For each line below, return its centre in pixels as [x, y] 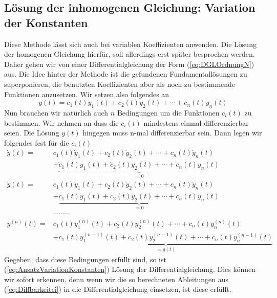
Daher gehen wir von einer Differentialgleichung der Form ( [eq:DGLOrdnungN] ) [129, 64]
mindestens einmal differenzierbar [196, 122]
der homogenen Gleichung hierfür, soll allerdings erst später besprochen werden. [130, 54]
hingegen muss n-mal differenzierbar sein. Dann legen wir [172, 133]
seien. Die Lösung [32, 133]
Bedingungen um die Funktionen [168, 112]
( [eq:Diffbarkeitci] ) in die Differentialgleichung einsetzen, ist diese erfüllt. [118, 289]
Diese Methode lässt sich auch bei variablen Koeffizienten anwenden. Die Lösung [130, 44]
